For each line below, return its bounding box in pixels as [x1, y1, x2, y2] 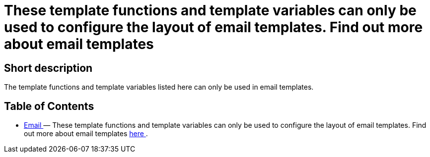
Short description [4, 61, 93, 74]
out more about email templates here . [24, 129, 148, 138]
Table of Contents [4, 100, 94, 112]
